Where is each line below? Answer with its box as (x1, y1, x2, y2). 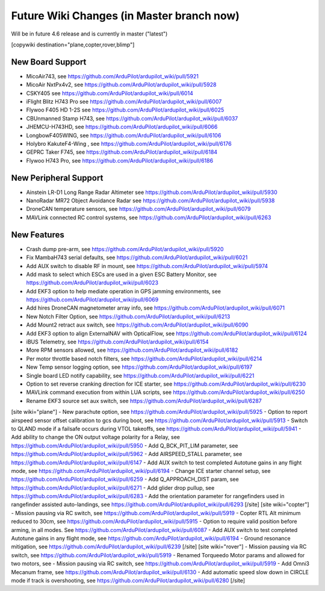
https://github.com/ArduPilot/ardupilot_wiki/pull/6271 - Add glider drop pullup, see (11, 484, 215, 491)
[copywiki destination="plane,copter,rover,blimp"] (11, 41, 135, 48)
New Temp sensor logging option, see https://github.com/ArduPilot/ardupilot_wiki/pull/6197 (26, 363, 253, 371)
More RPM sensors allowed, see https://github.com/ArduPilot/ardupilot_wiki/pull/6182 (26, 346, 238, 354)
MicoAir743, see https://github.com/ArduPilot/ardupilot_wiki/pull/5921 (26, 72, 199, 80)
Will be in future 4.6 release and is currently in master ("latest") (11, 30, 168, 37)
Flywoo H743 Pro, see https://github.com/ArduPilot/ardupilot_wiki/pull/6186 (26, 157, 214, 164)
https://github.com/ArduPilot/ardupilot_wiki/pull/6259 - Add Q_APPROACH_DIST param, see (11, 476, 239, 483)
